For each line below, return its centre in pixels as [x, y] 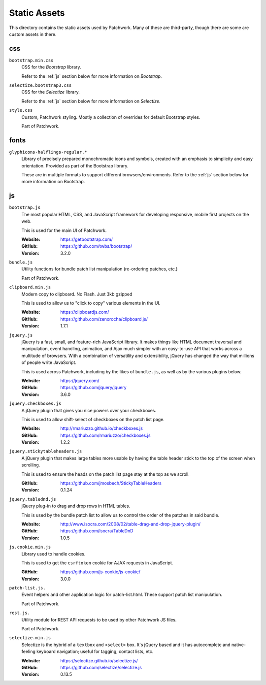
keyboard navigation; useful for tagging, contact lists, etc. [95, 652]
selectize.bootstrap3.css [40, 85]
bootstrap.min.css [31, 60]
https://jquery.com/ [80, 380]
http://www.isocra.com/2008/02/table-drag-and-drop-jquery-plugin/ [131, 524]
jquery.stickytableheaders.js [46, 451]
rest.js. [20, 613]
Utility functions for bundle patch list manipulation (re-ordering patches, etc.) [100, 269]
